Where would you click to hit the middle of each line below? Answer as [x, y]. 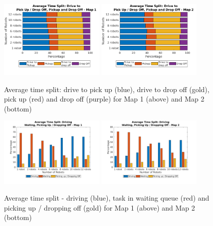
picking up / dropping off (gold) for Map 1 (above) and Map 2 [100, 207]
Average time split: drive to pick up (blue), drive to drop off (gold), [107, 89]
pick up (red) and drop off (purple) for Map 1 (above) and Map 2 [104, 99]
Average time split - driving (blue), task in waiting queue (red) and [107, 198]
